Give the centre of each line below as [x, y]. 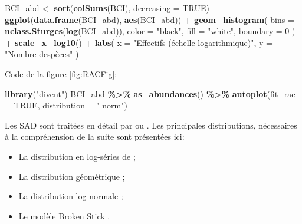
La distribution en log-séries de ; [77, 156]
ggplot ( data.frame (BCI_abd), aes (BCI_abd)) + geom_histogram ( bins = [150, 19]
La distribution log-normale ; [71, 196]
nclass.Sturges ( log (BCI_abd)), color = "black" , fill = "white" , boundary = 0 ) [150, 31]
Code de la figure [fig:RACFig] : [61, 73]
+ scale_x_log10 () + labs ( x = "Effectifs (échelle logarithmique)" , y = [139, 42]
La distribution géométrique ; [72, 176]
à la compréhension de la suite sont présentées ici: [95, 136]
